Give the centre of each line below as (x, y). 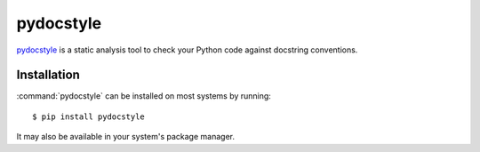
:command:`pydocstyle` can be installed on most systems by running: (144, 96)
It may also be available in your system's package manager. (126, 137)
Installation (48, 75)
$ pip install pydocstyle (89, 116)
